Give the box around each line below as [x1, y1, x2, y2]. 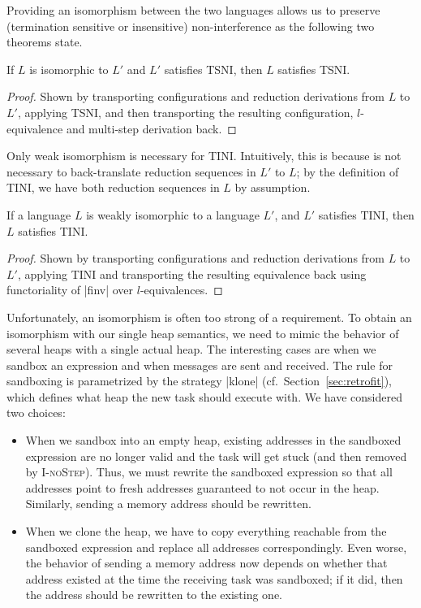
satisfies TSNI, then [164, 60, 263, 77]
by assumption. [234, 179, 311, 196]
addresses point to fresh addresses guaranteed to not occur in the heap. [25, 479, 380, 496]
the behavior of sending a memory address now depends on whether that [25, 554, 388, 571]
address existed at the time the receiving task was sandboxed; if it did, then [25, 570, 403, 587]
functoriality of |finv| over [6, 281, 134, 298]
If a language [6, 206, 71, 223]
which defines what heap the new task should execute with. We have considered [6, 388, 402, 405]
